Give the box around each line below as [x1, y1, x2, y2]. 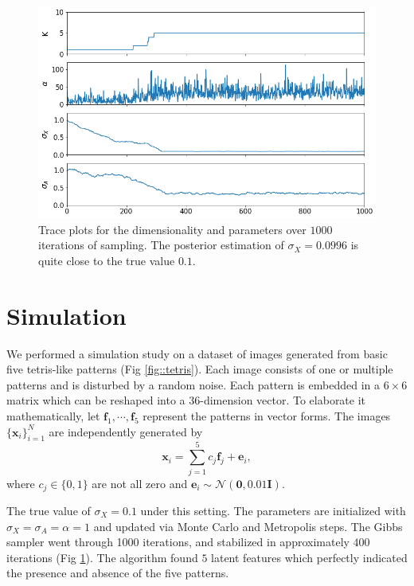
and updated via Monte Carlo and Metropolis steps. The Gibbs [93, 518, 403, 534]
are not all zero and [92, 475, 188, 491]
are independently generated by [49, 423, 203, 439]
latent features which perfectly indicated [211, 549, 408, 565]
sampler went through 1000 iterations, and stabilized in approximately [6, 533, 350, 550]
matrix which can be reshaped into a [6, 392, 186, 408]
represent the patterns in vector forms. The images [143, 407, 391, 424]
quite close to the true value [38, 252, 175, 268]
